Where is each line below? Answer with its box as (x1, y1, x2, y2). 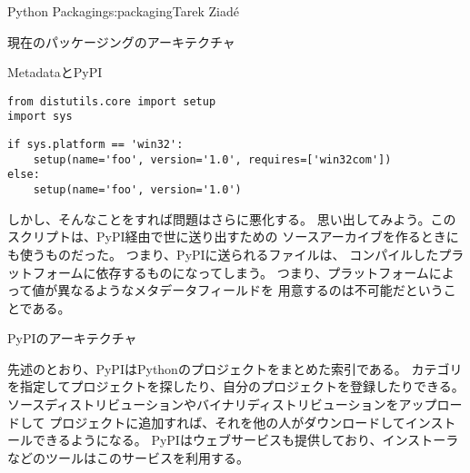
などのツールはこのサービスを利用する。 (7, 448, 249, 467)
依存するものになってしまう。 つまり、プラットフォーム (95, 262, 429, 281)
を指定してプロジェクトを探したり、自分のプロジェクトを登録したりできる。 (7, 377, 465, 396)
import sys (7, 110, 73, 123)
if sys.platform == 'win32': (7, 138, 184, 152)
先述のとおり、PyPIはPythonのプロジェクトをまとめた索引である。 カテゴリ (7, 359, 463, 378)
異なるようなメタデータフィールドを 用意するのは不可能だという (57, 281, 444, 300)
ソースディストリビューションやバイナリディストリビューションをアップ (7, 395, 437, 414)
